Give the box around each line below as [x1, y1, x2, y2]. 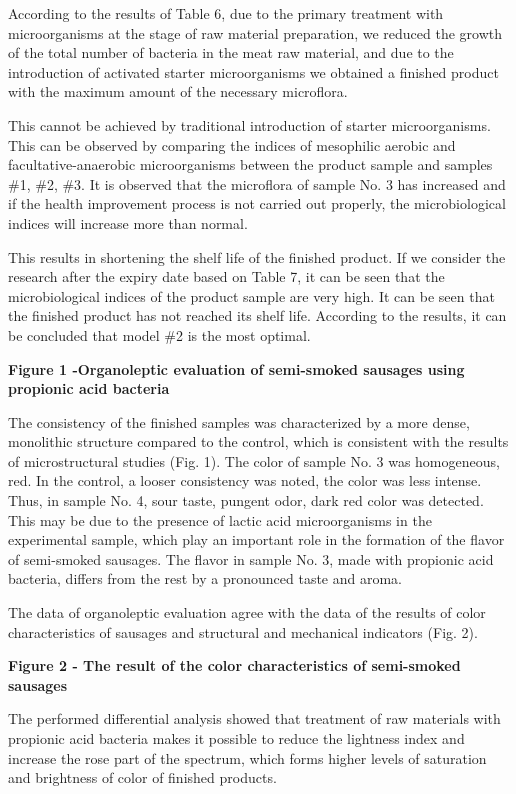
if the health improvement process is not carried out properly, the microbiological [8, 193, 506, 214]
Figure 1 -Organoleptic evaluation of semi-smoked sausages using [8, 358, 465, 379]
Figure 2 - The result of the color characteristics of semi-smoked [8, 655, 461, 676]
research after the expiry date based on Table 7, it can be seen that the [8, 266, 445, 287]
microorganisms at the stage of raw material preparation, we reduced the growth [8, 22, 503, 43]
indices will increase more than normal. [8, 212, 248, 233]
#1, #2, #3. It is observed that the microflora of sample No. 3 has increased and [8, 173, 506, 194]
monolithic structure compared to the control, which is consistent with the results [8, 431, 509, 452]
